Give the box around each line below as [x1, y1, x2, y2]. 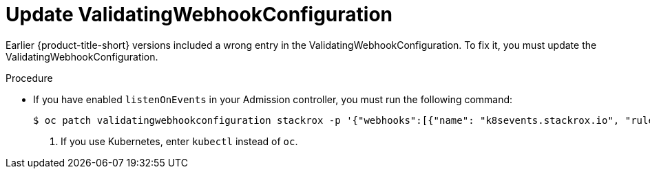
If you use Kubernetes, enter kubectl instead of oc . [61, 135, 298, 147]
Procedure [6, 72, 53, 84]
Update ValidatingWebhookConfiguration [6, 3, 393, 26]
